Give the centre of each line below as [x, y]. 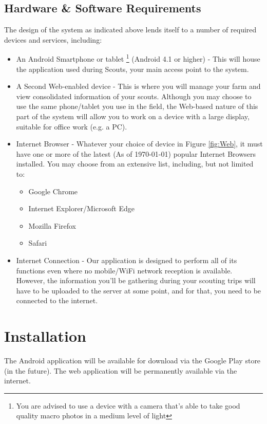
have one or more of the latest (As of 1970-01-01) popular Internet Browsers [136, 153]
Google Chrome [53, 191]
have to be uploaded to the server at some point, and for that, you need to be [139, 290]
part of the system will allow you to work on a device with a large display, [133, 116]
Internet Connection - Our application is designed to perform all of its [127, 260]
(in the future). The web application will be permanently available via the [121, 370]
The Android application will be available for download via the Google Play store [132, 361]
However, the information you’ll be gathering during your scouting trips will [136, 280]
